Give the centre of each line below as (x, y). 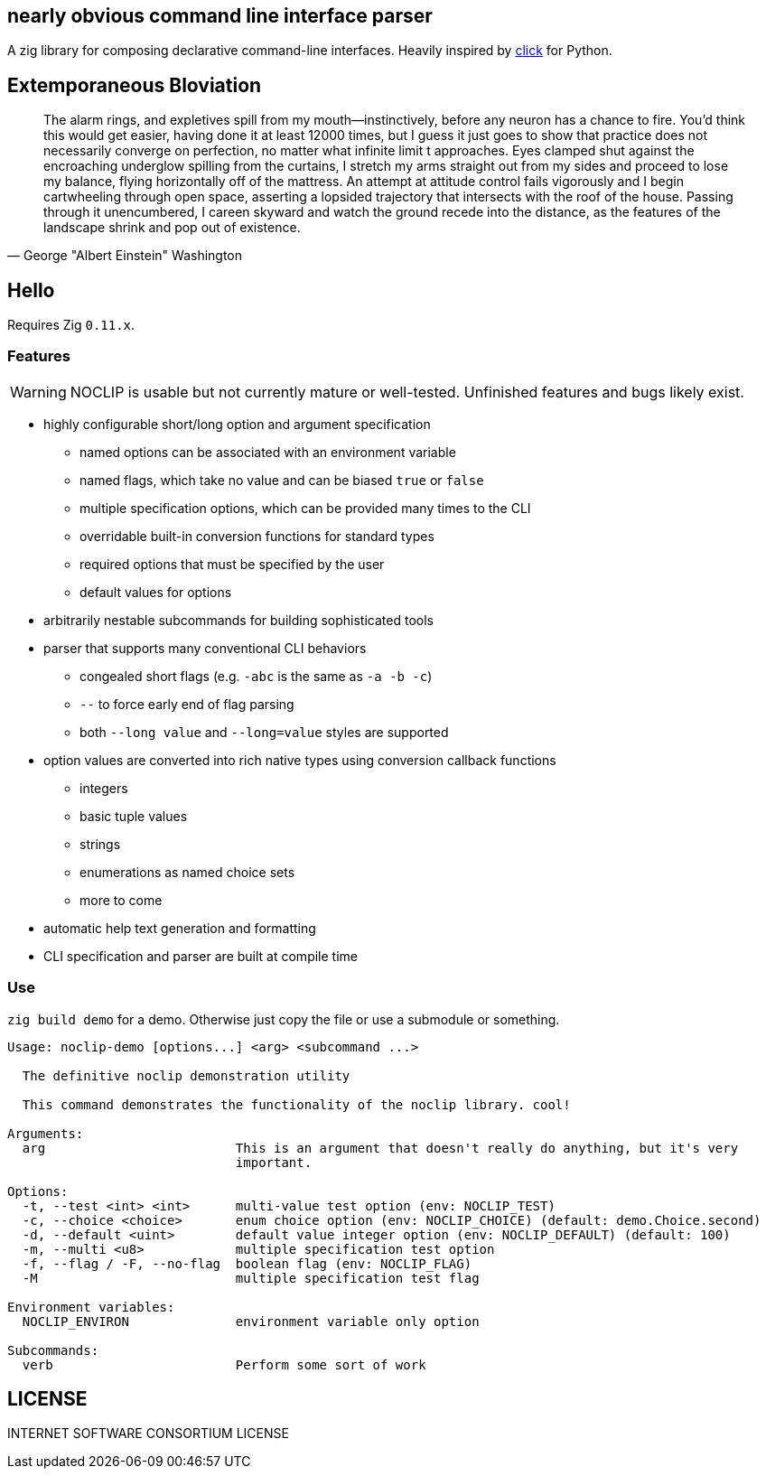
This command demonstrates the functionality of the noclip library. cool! (296, 1104)
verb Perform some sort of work (224, 1364)
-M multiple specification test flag (251, 1278)
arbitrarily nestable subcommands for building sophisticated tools (238, 620)
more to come (121, 900)
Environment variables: (91, 1307)
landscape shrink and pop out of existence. (172, 228)
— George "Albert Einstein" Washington (125, 256)
